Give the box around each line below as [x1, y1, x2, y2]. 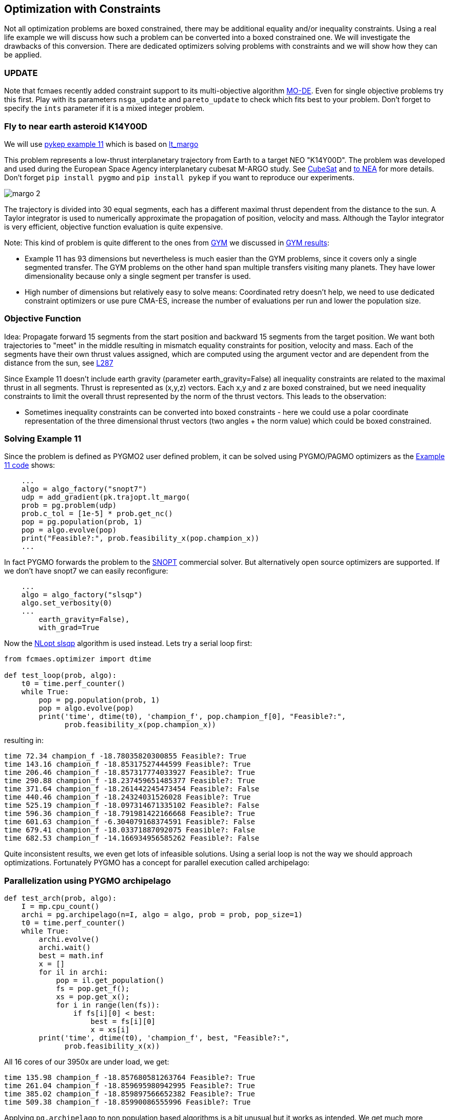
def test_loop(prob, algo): [4, 671, 117, 680]
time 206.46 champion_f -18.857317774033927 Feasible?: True [4, 768, 255, 777]
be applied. [4, 50, 42, 60]
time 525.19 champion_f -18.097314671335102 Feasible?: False [4, 801, 260, 810]
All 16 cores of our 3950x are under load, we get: [4, 1057, 169, 1067]
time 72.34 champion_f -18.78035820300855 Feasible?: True [4, 752, 247, 761]
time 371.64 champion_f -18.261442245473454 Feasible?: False [4, 785, 260, 793]
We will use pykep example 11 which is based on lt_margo [4, 139, 199, 148]
